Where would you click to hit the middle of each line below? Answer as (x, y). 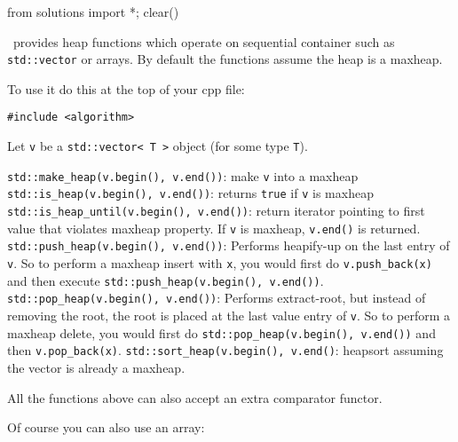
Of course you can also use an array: (106, 427)
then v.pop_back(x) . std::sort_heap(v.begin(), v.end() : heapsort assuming (225, 350)
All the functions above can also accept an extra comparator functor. (195, 397)
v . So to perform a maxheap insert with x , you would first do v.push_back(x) (220, 263)
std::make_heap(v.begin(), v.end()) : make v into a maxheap (183, 175)
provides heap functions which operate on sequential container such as (204, 41)
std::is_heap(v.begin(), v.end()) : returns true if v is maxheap (190, 193)
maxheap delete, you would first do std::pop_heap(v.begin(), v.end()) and (221, 332)
